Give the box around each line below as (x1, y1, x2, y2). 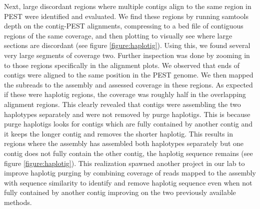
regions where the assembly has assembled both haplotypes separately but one (4, 138, 244, 148)
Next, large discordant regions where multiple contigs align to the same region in (4, 1, 251, 11)
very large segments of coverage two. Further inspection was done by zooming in (4, 49, 250, 60)
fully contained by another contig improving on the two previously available (4, 187, 236, 197)
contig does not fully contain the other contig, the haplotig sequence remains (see (4, 147, 253, 158)
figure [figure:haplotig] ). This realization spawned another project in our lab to (4, 157, 245, 168)
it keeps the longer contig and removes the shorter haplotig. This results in (4, 128, 233, 138)
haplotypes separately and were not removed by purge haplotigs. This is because (4, 108, 250, 119)
